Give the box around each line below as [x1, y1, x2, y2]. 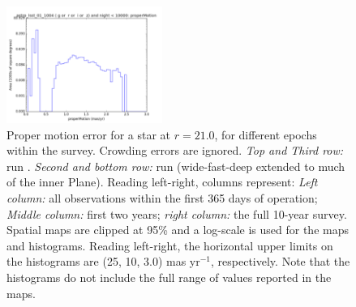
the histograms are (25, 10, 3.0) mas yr [6, 253, 200, 270]
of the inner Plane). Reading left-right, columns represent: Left [6, 173, 318, 190]
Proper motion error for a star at [6, 126, 171, 143]
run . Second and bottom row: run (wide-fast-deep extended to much [6, 157, 345, 174]
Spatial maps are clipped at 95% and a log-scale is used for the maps [6, 221, 349, 238]
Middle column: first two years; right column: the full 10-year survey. [6, 205, 347, 222]
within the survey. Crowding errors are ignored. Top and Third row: [6, 142, 344, 159]
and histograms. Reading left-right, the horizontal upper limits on [6, 237, 333, 254]
